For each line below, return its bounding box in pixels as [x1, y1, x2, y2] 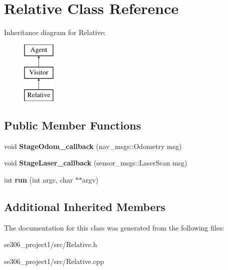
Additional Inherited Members [4, 199, 165, 214]
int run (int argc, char [4, 174, 73, 185]
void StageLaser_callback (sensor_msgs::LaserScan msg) [4, 157, 187, 168]
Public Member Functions [4, 117, 141, 133]
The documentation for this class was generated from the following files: [4, 222, 224, 232]
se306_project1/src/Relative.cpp [4, 256, 104, 266]
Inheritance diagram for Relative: [4, 27, 106, 37]
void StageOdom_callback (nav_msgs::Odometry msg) [4, 140, 182, 151]
